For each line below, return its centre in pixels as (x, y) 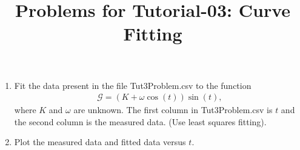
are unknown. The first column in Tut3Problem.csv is (173, 110)
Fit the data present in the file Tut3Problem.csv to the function (133, 85)
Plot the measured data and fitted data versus (100, 142)
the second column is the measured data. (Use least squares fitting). (140, 121)
